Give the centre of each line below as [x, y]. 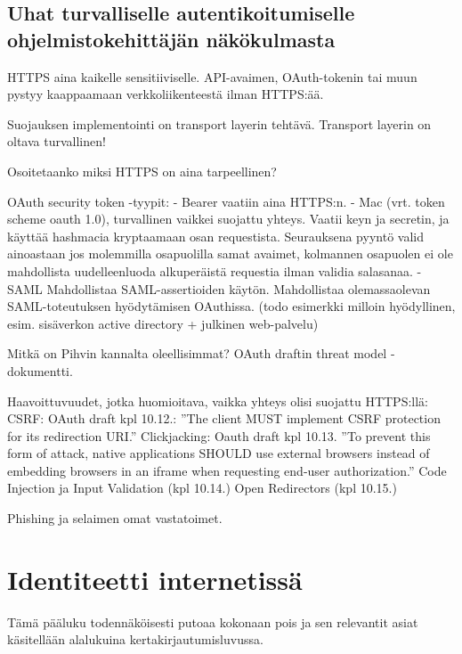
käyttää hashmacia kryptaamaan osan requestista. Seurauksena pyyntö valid [215, 236]
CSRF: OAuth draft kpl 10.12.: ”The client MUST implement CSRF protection [224, 418]
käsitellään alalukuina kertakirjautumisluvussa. [135, 639]
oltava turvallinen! [57, 141]
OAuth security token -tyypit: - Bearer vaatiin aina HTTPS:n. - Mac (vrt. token [226, 201]
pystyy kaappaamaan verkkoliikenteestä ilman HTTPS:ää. [166, 94]
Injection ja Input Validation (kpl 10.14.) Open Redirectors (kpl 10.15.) [202, 488]
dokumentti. [40, 370]
